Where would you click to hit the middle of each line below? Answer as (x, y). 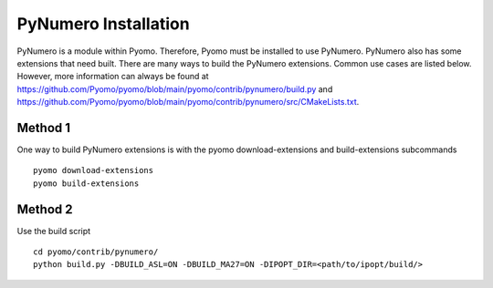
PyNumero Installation (104, 24)
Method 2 (45, 209)
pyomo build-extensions (86, 183)
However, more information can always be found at (113, 77)
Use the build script (54, 231)
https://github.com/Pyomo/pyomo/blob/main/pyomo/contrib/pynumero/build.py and (175, 89)
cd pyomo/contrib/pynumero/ (96, 252)
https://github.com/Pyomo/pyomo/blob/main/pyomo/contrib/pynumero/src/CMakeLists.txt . (188, 102)
